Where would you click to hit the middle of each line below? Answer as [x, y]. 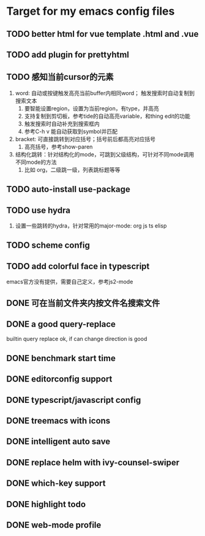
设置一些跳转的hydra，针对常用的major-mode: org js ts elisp [91, 226]
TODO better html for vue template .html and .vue [102, 34]
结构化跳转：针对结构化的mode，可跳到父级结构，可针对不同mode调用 [105, 154]
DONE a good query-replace [61, 324]
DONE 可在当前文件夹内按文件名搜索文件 [83, 303]
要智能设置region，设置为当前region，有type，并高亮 [91, 108]
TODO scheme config [48, 246]
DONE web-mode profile [54, 525]
